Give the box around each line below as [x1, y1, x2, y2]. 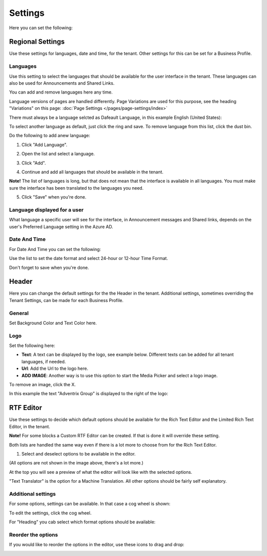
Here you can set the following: [9, 25, 73, 31]
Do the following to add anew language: [9, 133, 90, 139]
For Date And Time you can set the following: [9, 246, 101, 252]
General [9, 309, 29, 316]
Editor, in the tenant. [9, 423, 50, 429]
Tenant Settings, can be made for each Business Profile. [9, 297, 124, 303]
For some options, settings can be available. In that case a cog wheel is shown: [9, 501, 171, 507]
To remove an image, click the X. [9, 382, 76, 388]
